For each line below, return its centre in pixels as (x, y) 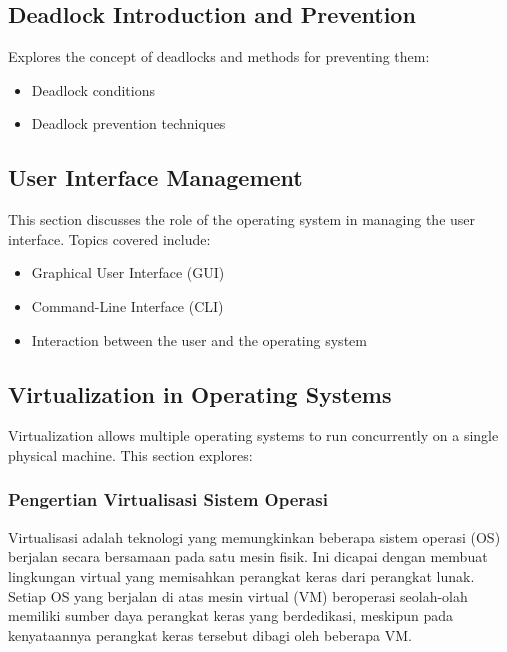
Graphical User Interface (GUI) (128, 272)
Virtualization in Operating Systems (200, 393)
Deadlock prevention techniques (128, 123)
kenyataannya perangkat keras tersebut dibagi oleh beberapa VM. (210, 634)
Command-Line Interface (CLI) (127, 305)
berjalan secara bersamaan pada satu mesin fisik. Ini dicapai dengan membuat (248, 556)
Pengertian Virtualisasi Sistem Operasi (168, 499)
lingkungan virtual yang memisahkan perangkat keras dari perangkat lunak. (241, 575)
